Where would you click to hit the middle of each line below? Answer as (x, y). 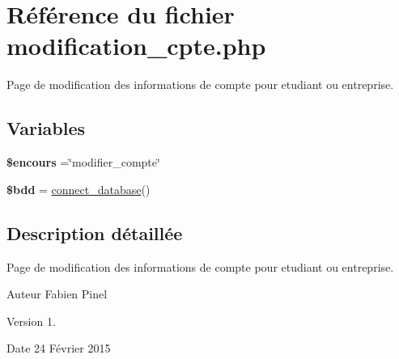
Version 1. (31, 321)
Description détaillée (95, 232)
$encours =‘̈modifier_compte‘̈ (83, 162)
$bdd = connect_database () (79, 189)
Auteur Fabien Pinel (57, 294)
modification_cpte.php (136, 46)
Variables (46, 128)
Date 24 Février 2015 (59, 348)
